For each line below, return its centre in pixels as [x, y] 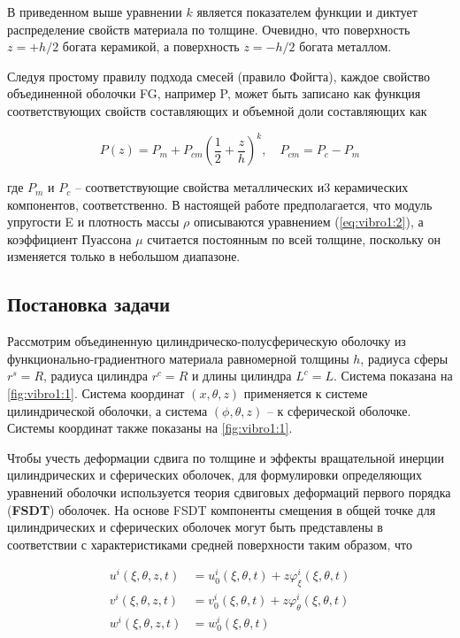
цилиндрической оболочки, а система [107, 410]
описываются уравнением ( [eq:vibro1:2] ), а [308, 222]
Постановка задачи [89, 304]
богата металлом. [345, 46]
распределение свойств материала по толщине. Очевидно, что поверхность [209, 29]
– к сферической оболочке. [339, 410]
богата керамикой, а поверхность [151, 46]
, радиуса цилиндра [96, 376]
